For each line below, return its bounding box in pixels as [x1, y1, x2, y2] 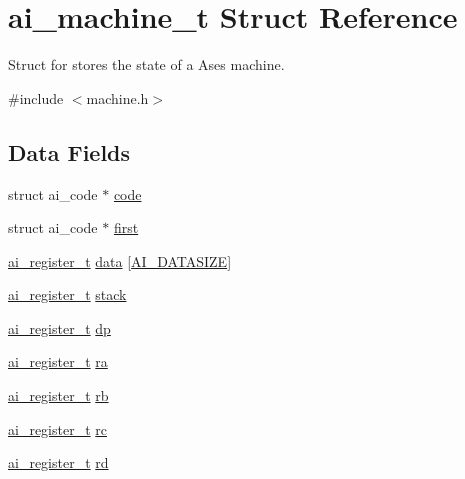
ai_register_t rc [8, 418, 107, 439]
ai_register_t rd [8, 452, 109, 473]
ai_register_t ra [8, 351, 108, 372]
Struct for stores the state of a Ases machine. [8, 54, 285, 75]
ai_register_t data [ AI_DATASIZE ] [8, 250, 232, 271]
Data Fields [8, 136, 131, 167]
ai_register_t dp [8, 317, 111, 338]
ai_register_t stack [8, 284, 127, 305]
